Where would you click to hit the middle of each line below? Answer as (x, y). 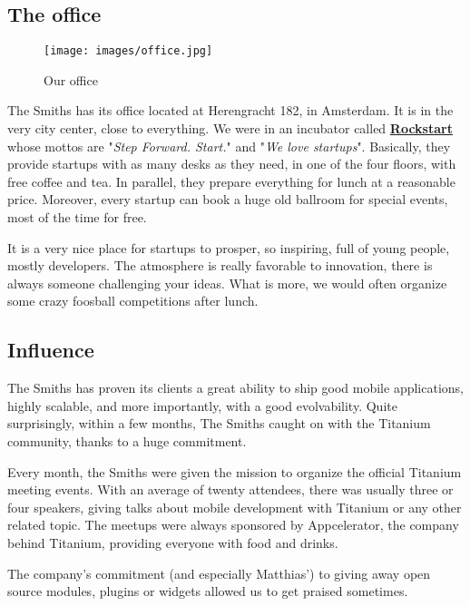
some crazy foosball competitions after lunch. (133, 301)
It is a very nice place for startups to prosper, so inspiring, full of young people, (229, 247)
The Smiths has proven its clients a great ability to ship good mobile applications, (235, 388)
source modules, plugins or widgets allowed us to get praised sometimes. (208, 591)
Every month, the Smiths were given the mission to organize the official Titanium (235, 471)
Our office (71, 79)
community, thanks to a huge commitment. (127, 440)
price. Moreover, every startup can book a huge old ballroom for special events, (228, 199)
